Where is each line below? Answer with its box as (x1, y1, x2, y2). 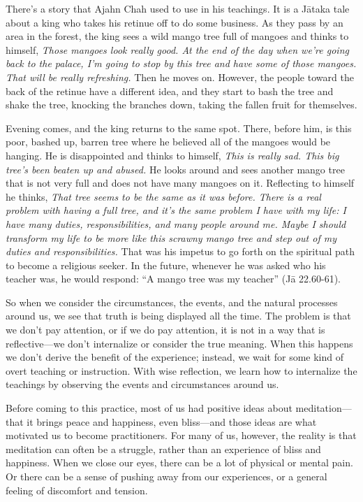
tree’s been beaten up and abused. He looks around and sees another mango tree (6, 162, 345, 176)
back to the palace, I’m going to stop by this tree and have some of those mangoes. (6, 56, 357, 71)
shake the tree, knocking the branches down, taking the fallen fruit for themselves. (6, 97, 357, 112)
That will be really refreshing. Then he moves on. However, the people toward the (6, 69, 354, 84)
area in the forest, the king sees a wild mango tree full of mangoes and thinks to (6, 29, 349, 43)
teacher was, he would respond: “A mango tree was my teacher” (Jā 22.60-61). (6, 271, 341, 286)
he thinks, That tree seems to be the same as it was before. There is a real (6, 189, 321, 203)
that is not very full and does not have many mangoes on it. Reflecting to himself (6, 175, 355, 190)
